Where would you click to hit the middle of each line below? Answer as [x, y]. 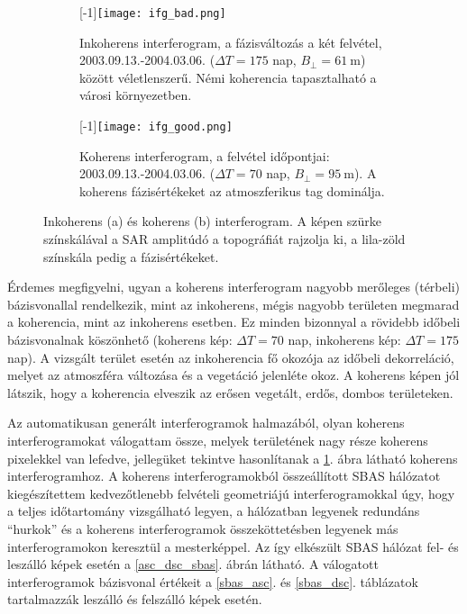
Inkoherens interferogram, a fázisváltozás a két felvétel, [231, 42]
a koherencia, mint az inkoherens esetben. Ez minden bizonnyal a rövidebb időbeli [234, 322]
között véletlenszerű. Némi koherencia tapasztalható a [228, 77]
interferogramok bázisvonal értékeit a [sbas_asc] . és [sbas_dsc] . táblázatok [213, 581]
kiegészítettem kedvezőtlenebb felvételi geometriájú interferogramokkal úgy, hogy [231, 493]
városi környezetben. [136, 95]
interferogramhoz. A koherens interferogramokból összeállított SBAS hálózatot [224, 476]
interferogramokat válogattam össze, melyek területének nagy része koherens [218, 440]
